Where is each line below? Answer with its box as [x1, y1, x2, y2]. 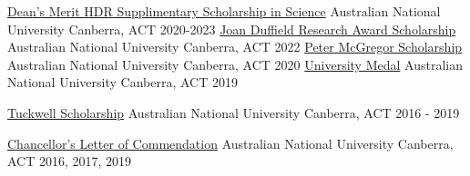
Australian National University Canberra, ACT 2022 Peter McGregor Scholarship [7, 37, 463, 56]
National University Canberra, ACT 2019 [7, 73, 239, 92]
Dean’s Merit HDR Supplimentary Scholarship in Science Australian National [7, 2, 441, 20]
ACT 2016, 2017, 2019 [7, 152, 132, 171]
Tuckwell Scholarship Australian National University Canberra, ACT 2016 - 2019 [7, 103, 460, 122]
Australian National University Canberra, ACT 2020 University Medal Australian [7, 54, 463, 73]
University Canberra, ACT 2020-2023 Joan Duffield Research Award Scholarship [7, 19, 456, 38]
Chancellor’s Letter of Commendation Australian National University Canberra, [7, 133, 454, 152]
